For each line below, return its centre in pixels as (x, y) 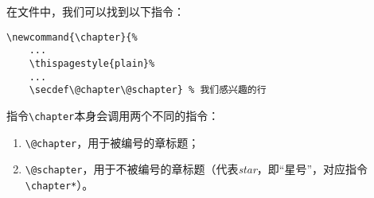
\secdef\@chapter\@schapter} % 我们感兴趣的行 (148, 90)
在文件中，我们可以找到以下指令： (95, 11)
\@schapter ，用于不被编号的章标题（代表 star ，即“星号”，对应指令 (197, 169)
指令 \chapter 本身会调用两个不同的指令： (113, 115)
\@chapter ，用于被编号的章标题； (112, 142)
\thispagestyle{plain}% (92, 63)
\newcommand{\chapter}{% (72, 37)
